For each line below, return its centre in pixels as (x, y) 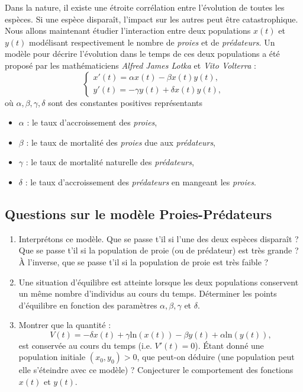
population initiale (52, 357)
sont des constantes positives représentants (125, 102)
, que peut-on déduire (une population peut (216, 357)
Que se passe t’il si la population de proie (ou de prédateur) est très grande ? (159, 250)
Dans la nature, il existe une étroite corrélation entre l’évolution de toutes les (145, 7)
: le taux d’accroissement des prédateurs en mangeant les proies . (141, 181)
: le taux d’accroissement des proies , (92, 122)
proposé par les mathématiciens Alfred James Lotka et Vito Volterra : (130, 65)
